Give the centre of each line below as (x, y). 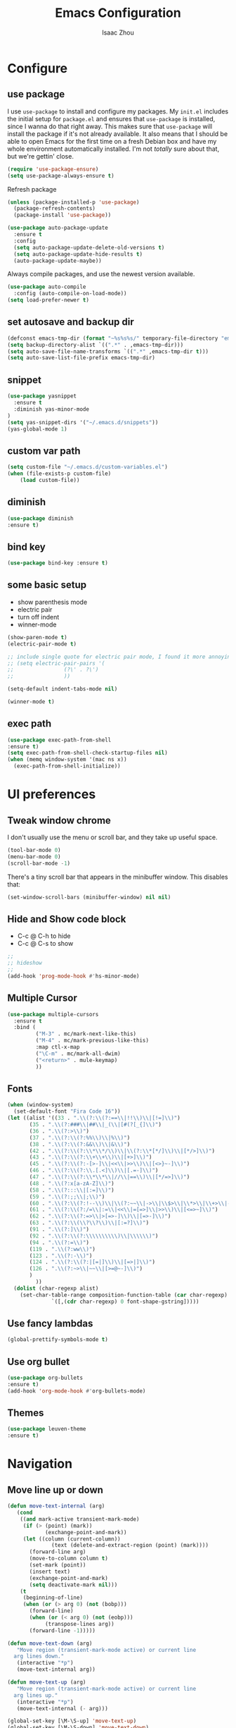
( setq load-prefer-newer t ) (48, 300)
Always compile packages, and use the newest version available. (101, 274)
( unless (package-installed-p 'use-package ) (73, 202)
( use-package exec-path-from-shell (59, 740)
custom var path (44, 451)
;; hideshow (25, 963)
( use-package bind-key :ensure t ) (58, 563)
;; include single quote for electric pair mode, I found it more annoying (120, 657)
